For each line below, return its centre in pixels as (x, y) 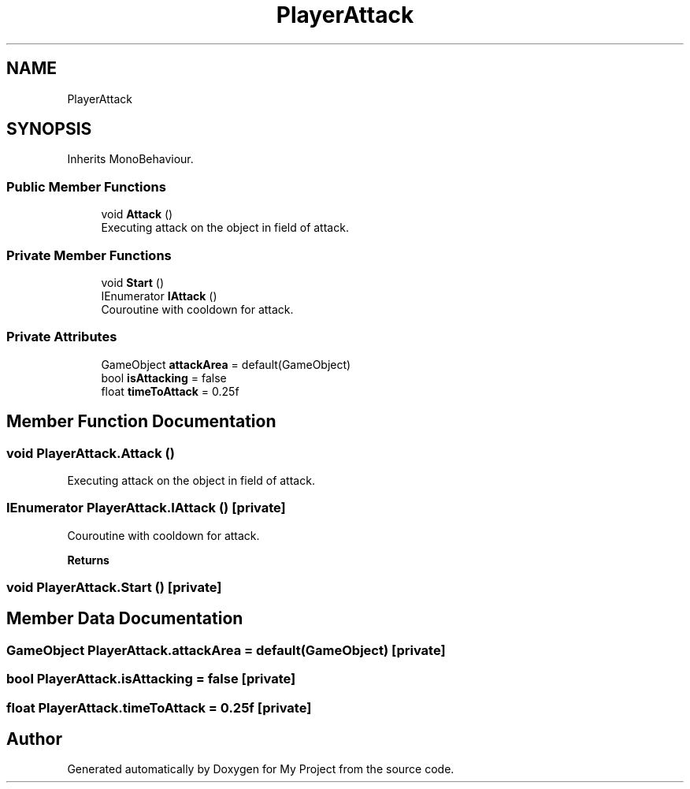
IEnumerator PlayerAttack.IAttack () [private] (146, 508)
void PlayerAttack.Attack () (91, 453)
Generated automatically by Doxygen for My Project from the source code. (261, 769)
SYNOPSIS (49, 129)
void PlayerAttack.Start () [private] (114, 588)
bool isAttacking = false (164, 378)
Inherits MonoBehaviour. (130, 159)
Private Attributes (62, 337)
